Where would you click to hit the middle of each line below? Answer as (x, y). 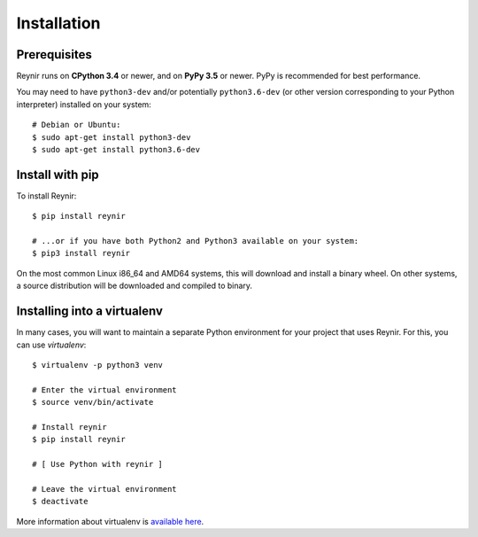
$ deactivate (60, 502)
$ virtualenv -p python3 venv (98, 365)
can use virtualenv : (51, 345)
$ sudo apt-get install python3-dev (112, 137)
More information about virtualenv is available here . (110, 521)
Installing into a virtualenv (90, 311)
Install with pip (58, 174)
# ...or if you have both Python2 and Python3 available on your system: (196, 241)
